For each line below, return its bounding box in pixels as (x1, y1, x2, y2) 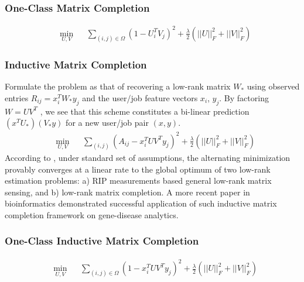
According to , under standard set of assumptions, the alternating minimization (5, 151, 291, 163)
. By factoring (219, 91, 269, 104)
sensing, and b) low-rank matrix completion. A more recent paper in (5, 185, 250, 198)
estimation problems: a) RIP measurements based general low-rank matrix (5, 174, 272, 187)
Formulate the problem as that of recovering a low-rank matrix (5, 80, 231, 92)
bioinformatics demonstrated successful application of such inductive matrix (5, 197, 277, 209)
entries (5, 91, 29, 104)
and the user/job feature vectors (82, 91, 198, 104)
